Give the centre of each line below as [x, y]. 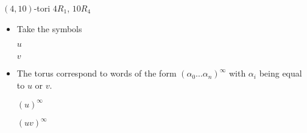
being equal [281, 73]
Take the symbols [49, 28]
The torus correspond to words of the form [97, 73]
